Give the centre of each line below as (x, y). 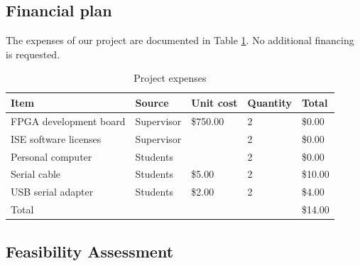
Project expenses (170, 78)
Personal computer (51, 156)
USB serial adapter (52, 192)
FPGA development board (68, 121)
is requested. (33, 54)
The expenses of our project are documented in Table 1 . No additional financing (180, 40)
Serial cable (36, 174)
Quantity (269, 102)
